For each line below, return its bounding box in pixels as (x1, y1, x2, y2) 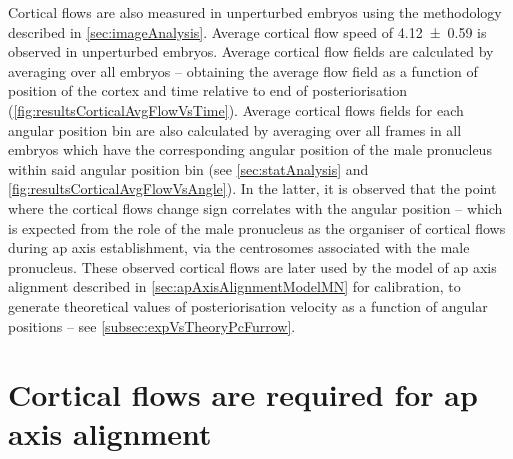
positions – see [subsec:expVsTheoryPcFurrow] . (8, 315, 296, 336)
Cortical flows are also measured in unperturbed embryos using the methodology (8, 2, 502, 22)
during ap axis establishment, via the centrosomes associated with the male (8, 237, 470, 258)
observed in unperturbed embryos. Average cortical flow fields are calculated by (8, 41, 494, 62)
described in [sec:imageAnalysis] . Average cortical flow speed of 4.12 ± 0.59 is (8, 21, 487, 42)
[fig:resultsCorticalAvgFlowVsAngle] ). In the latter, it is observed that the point (8, 178, 497, 199)
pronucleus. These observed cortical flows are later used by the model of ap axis (8, 256, 497, 277)
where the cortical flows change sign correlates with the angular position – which (8, 197, 503, 218)
